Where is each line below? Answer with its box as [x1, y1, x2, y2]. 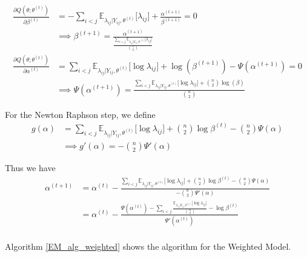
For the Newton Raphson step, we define [5, 108, 156, 120]
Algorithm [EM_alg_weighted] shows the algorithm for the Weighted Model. [5, 240, 291, 253]
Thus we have [5, 161, 56, 174]
